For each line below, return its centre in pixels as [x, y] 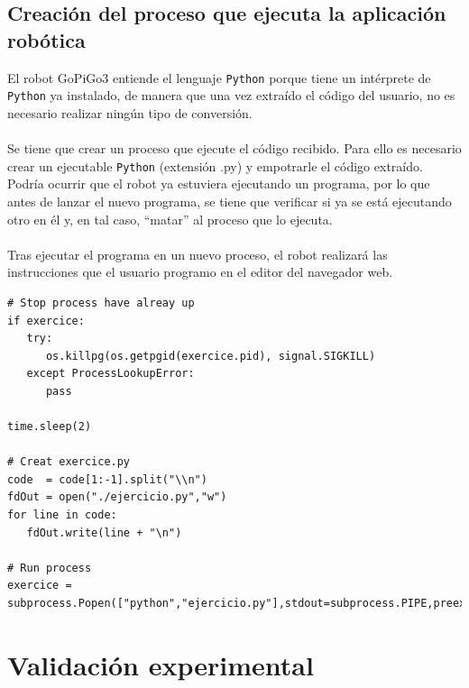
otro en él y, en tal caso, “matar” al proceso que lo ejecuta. [170, 219]
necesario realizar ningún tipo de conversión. [130, 112]
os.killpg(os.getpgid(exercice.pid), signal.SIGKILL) [211, 356]
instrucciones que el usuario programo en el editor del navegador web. [200, 272]
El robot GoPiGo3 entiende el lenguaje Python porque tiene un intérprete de [219, 77]
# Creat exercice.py [69, 462]
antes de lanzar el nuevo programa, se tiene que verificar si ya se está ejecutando [230, 201]
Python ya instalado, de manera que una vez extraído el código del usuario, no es [231, 95]
